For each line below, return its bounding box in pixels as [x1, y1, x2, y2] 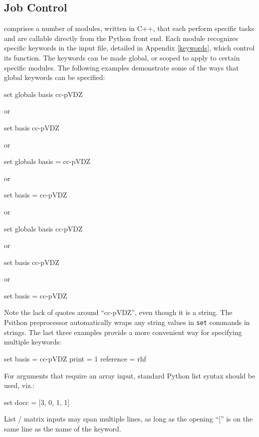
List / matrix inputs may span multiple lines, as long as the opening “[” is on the [4, 413, 253, 424]
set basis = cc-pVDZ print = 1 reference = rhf [4, 353, 146, 363]
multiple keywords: [4, 336, 61, 347]
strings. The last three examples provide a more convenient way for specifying [4, 326, 242, 337]
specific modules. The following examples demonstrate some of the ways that [4, 62, 239, 72]
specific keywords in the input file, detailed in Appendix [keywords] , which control [4, 42, 255, 53]
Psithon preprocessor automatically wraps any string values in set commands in [4, 317, 250, 327]
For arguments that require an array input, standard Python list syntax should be [4, 370, 256, 380]
